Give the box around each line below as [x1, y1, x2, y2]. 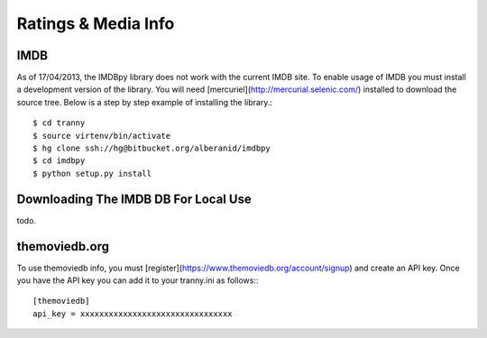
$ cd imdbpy [32, 156, 86, 166]
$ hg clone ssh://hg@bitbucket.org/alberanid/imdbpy [32, 143, 271, 153]
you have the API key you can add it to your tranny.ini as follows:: [16, 275, 259, 286]
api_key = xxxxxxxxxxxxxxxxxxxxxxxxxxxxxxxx [32, 308, 234, 319]
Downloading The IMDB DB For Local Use [16, 191, 252, 206]
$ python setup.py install [32, 168, 152, 178]
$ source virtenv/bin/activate [32, 131, 171, 141]
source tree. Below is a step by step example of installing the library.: [16, 96, 272, 107]
